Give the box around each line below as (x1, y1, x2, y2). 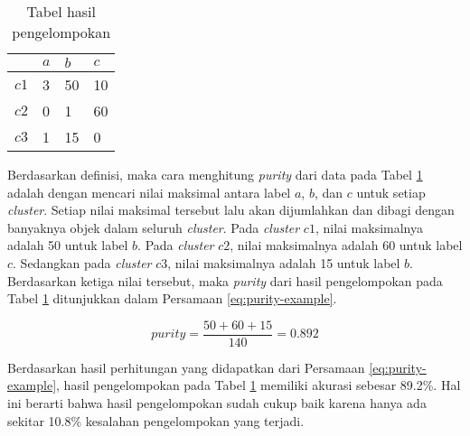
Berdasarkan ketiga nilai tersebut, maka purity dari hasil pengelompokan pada (7, 271, 443, 290)
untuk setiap (356, 182, 426, 201)
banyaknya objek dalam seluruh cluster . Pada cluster (7, 218, 300, 237)
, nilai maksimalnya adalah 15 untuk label (167, 253, 400, 272)
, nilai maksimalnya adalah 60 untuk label (230, 236, 463, 255)
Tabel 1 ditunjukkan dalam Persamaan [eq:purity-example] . (7, 289, 337, 308)
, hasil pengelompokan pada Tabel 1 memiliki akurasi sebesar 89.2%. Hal (56, 376, 461, 394)
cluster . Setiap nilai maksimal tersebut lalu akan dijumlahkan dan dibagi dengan (7, 200, 455, 219)
